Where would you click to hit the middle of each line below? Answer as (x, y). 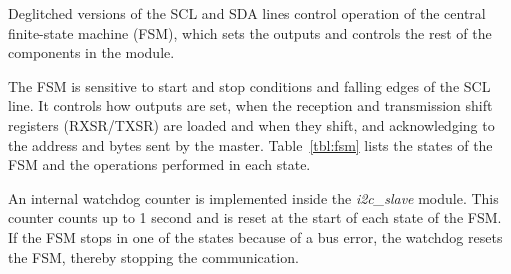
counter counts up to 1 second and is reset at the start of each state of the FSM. (255, 217)
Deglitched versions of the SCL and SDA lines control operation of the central (247, 13)
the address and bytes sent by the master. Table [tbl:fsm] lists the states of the (250, 144)
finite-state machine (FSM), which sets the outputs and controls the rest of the (250, 32)
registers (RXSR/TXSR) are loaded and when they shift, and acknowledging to (251, 124)
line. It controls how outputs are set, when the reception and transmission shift (250, 105)
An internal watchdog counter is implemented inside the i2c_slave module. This (253, 197)
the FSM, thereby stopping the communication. (153, 256)
